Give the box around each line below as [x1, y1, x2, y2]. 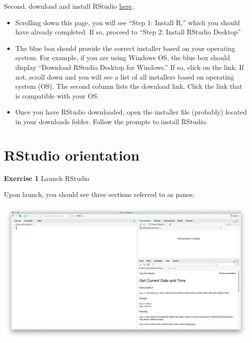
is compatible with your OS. [15, 90, 99, 100]
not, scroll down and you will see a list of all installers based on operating [15, 71, 235, 82]
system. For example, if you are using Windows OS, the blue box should [15, 52, 230, 63]
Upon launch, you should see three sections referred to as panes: [4, 189, 194, 199]
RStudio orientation [4, 145, 140, 164]
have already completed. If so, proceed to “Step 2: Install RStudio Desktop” [15, 27, 241, 37]
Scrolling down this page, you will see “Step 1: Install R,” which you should [15, 17, 240, 27]
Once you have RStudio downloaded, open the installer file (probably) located [15, 107, 247, 117]
